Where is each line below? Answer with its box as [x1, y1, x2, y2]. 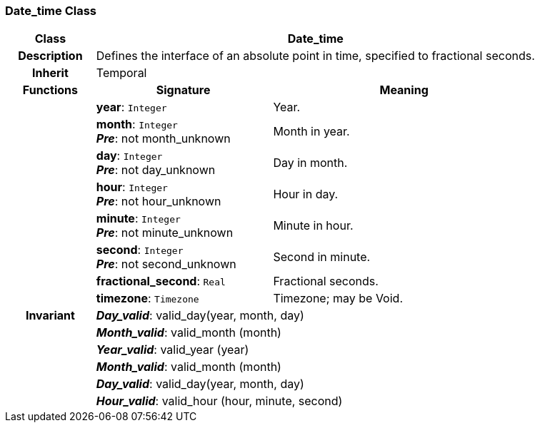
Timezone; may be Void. [273, 291, 403, 306]
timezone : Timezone [96, 291, 199, 306]
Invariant [25, 308, 75, 323]
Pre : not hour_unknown [96, 194, 221, 209]
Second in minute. [273, 250, 371, 265]
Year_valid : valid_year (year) [96, 342, 249, 357]
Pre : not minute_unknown [96, 225, 234, 240]
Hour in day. [273, 187, 339, 202]
